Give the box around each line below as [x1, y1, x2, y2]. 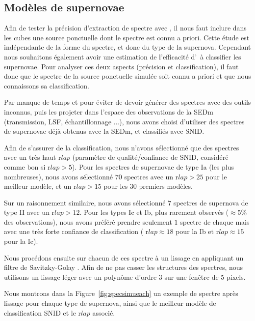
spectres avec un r [124, 171, 178, 181]
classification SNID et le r [4, 307, 81, 318]
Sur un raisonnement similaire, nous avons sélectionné [4, 197, 166, 207]
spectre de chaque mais [180, 216, 250, 227]
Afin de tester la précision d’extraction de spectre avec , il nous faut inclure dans [4, 23, 247, 33]
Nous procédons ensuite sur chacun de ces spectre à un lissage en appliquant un [4, 252, 244, 263]
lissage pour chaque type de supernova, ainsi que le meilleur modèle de [4, 298, 216, 308]
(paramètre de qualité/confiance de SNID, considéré [72, 152, 229, 162]
